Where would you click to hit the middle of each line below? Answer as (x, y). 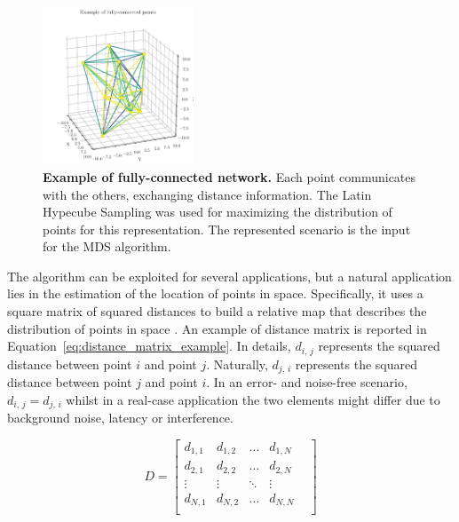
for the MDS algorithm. (107, 246)
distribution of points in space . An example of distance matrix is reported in (217, 328)
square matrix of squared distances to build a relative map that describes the (217, 311)
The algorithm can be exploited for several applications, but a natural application (229, 276)
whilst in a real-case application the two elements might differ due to (253, 399)
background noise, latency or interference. (120, 418)
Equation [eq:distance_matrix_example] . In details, (149, 346)
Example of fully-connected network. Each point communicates (229, 176)
